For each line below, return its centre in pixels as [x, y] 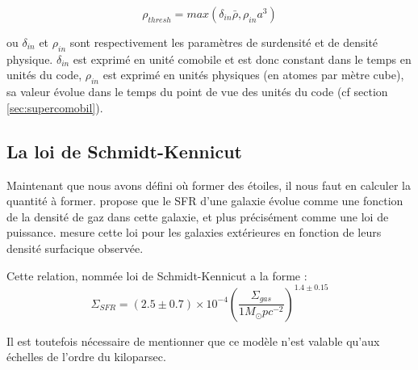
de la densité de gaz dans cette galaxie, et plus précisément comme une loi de [198, 216]
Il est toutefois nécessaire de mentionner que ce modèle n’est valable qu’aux [193, 341]
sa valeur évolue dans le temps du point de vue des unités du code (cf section [197, 92]
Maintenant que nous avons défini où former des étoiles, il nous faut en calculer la [209, 185]
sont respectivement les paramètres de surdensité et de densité [224, 42]
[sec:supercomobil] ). [55, 107]
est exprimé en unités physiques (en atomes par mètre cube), [253, 75]
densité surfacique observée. [75, 248]
